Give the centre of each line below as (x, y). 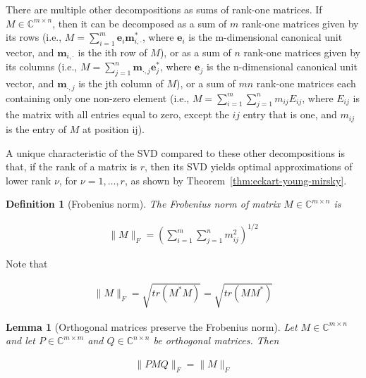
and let (20, 340)
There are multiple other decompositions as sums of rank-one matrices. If (164, 9)
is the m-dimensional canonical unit (266, 37)
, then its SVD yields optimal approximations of (249, 166)
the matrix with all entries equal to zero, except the (117, 114)
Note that (27, 264)
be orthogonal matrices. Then (216, 340)
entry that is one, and (290, 114)
